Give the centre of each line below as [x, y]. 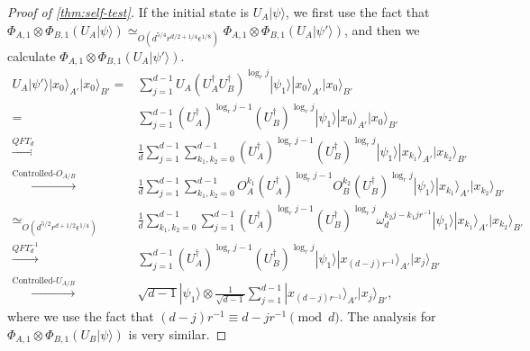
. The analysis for [388, 316]
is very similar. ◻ [178, 333]
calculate [32, 55]
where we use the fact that [81, 316]
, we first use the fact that [357, 12]
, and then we [382, 29]
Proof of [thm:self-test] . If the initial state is [128, 12]
